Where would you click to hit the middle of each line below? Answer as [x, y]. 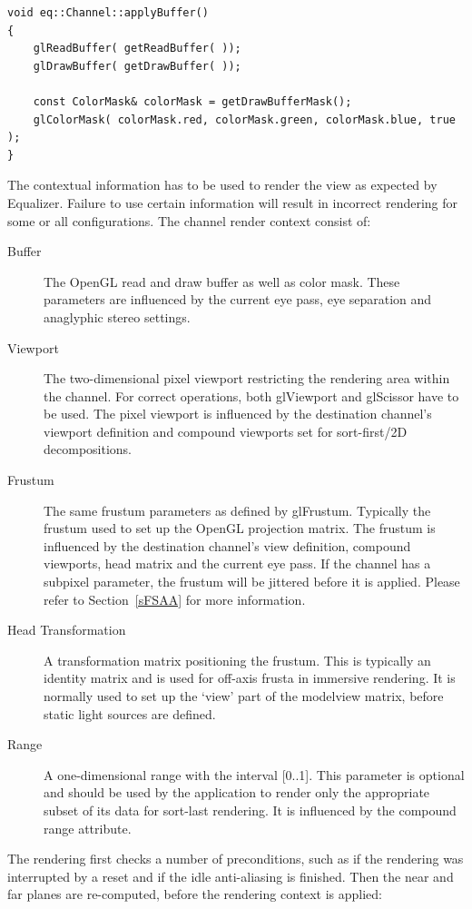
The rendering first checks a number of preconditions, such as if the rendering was [236, 859]
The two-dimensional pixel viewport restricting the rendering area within [247, 378]
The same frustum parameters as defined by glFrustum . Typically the [237, 510]
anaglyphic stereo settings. [117, 316]
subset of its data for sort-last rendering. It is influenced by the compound [250, 810]
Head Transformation [67, 630]
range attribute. [88, 828]
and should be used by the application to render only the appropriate [237, 792]
